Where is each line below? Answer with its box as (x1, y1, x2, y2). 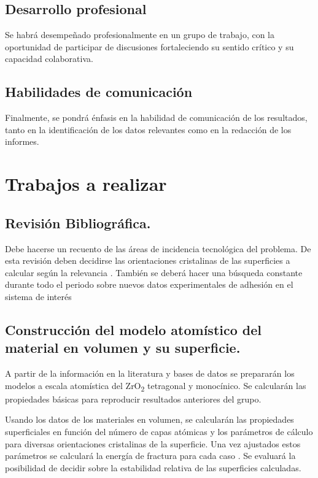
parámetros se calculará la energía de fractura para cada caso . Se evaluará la (5, 449, 296, 462)
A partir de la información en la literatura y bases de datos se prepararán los (5, 367, 295, 380)
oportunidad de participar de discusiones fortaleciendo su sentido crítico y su (5, 40, 294, 53)
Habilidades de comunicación (5, 82, 193, 101)
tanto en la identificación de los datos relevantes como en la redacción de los (5, 123, 292, 136)
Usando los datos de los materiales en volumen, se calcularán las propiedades (5, 413, 294, 426)
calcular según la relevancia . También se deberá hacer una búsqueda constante (5, 266, 303, 279)
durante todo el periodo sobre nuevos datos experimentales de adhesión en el (5, 278, 293, 291)
